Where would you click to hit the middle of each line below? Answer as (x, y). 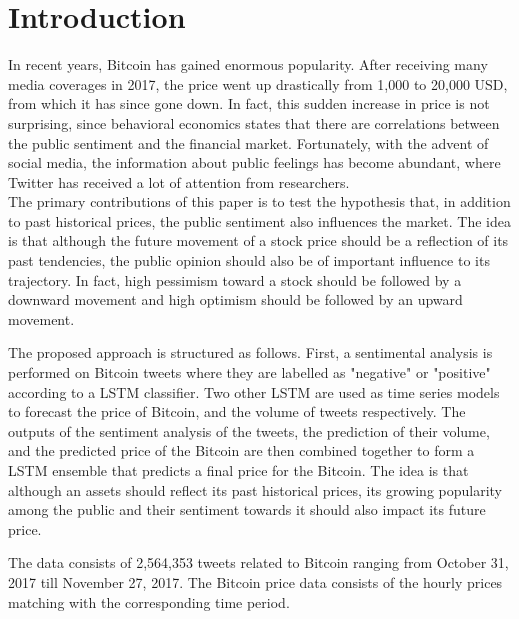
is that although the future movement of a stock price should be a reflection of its (258, 240)
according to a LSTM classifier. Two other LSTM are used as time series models (254, 391)
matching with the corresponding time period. (149, 601)
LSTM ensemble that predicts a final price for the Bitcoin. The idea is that (238, 470)
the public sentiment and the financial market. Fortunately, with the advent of (248, 142)
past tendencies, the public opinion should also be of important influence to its (249, 260)
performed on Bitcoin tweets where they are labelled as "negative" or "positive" (249, 372)
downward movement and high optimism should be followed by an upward (235, 299)
